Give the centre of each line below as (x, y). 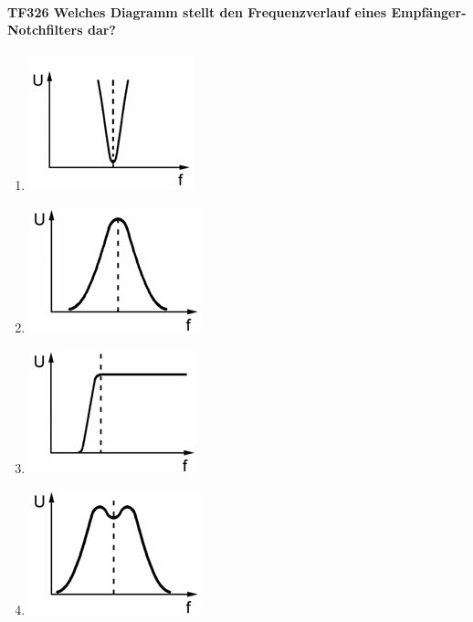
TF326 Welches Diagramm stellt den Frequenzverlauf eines (197, 11)
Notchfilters (45, 30)
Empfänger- (429, 11)
